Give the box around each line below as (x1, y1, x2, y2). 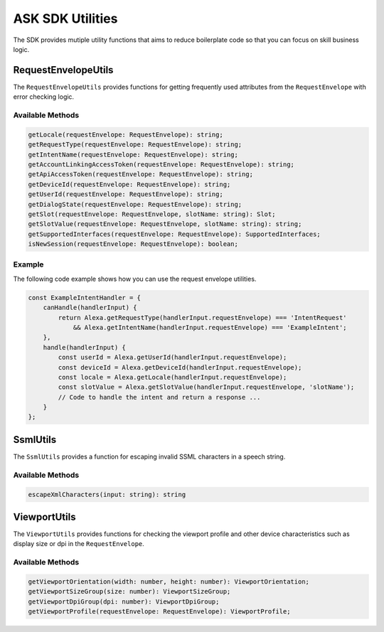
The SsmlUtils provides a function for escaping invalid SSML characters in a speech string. (13, 452, 286, 461)
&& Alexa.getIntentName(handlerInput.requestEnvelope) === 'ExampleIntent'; (73, 323, 348, 331)
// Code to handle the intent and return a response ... (58, 393, 261, 401)
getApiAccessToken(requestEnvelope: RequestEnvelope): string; (28, 171, 254, 178)
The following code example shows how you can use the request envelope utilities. (13, 274, 257, 283)
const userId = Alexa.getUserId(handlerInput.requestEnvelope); (58, 353, 287, 362)
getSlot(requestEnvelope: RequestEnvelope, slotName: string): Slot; (28, 210, 276, 218)
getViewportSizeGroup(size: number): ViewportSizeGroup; (28, 587, 231, 596)
